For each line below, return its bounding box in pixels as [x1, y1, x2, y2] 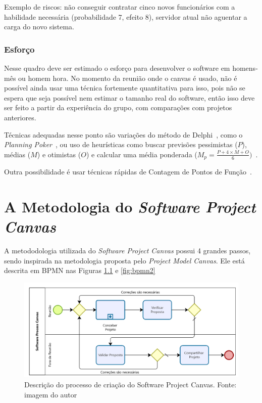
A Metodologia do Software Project [4, 196, 256, 217]
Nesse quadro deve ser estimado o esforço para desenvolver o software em [4, 63, 230, 73]
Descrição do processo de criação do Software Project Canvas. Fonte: [24, 379, 237, 390]
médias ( [4, 149, 31, 159]
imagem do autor [24, 389, 77, 399]
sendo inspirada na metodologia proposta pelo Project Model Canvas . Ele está [4, 255, 245, 265]
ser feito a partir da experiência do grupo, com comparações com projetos [4, 102, 232, 113]
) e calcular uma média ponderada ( [86, 149, 197, 159]
